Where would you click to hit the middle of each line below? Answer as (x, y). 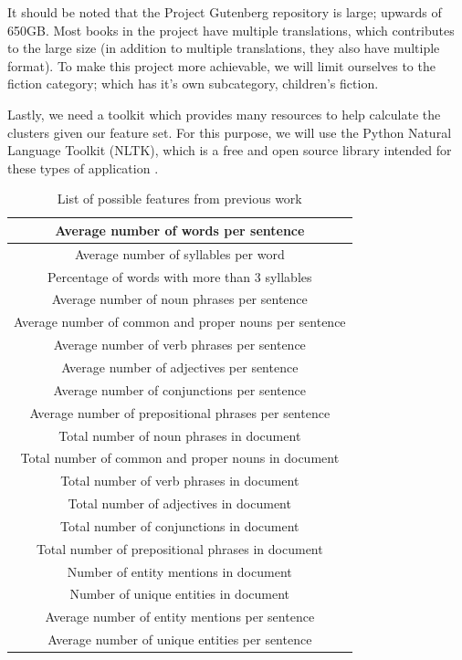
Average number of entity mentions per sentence (180, 617)
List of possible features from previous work (179, 199)
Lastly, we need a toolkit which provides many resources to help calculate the (224, 114)
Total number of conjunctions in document (180, 525)
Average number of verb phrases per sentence (179, 345)
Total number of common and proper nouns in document (180, 458)
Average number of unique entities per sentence (180, 639)
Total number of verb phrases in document (180, 481)
